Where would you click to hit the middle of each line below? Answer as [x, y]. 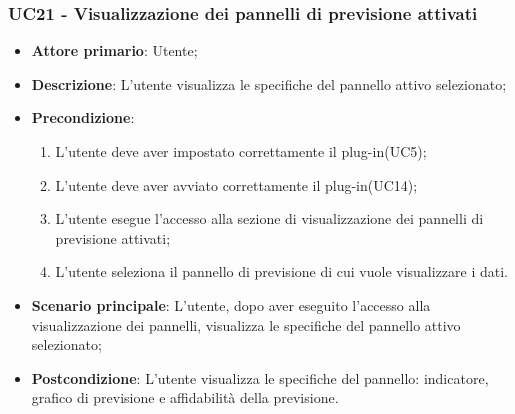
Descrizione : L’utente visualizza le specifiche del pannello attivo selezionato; [269, 83]
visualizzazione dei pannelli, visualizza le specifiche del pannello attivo [246, 324]
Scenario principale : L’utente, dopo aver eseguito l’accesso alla [231, 304]
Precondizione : [83, 117]
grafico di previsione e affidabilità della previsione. [185, 397]
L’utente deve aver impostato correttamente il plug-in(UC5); [241, 151]
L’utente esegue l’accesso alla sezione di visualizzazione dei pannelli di [269, 218]
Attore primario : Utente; [114, 50]
